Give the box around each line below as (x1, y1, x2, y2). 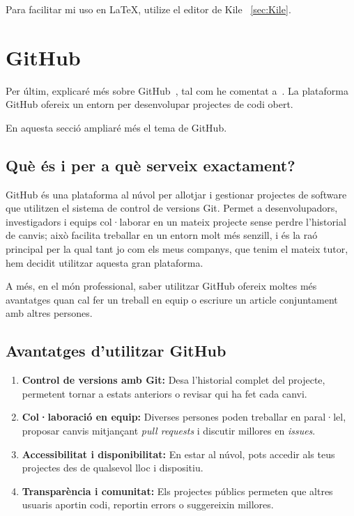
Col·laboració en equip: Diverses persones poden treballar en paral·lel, (22, 409, 346, 424)
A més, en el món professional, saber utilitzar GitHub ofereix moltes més (6, 279, 317, 293)
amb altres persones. (6, 306, 93, 320)
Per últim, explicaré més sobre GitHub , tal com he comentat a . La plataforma (6, 83, 348, 97)
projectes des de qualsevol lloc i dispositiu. (22, 460, 203, 475)
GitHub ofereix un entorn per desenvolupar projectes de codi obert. (6, 97, 293, 111)
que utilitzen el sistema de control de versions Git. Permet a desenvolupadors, (6, 201, 338, 215)
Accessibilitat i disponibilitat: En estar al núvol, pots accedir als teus (22, 446, 335, 461)
